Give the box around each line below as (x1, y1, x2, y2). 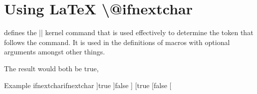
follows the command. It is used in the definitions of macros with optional (4, 37, 230, 47)
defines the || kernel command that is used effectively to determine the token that (4, 27, 254, 38)
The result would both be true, (4, 63, 99, 73)
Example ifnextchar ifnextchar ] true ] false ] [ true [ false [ (4, 80, 172, 90)
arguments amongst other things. (4, 47, 105, 57)
